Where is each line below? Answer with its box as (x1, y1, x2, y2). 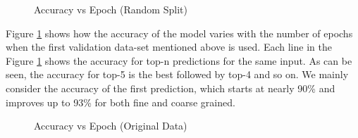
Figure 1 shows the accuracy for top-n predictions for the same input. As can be (6, 53, 352, 68)
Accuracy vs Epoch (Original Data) (34, 118, 187, 133)
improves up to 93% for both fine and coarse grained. (6, 94, 235, 109)
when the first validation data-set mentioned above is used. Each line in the (6, 39, 332, 54)
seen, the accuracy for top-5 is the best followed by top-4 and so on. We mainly (6, 67, 349, 82)
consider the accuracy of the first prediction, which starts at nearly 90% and (6, 80, 335, 95)
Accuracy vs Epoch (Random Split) (34, 2, 187, 16)
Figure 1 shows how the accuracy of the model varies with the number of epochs (6, 25, 353, 40)
